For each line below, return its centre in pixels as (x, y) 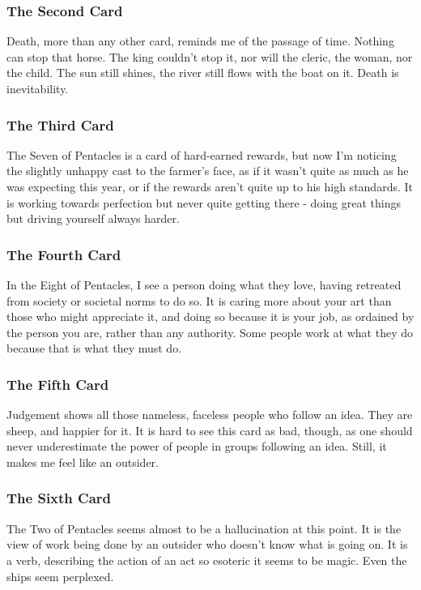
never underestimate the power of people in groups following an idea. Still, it (197, 446)
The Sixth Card (59, 498)
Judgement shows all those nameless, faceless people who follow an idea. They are (210, 415)
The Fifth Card (58, 384)
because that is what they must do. (94, 348)
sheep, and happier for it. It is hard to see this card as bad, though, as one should (210, 430)
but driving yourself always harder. (93, 218)
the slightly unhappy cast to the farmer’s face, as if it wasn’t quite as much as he (208, 171)
